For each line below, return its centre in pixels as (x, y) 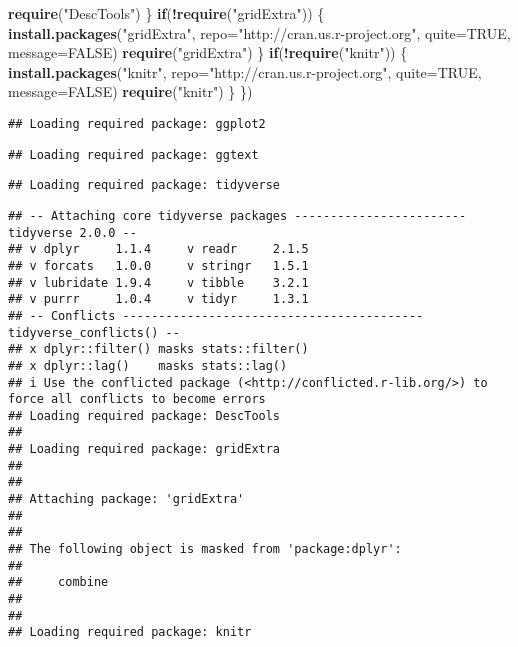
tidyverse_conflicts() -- (94, 332)
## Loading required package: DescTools (144, 415)
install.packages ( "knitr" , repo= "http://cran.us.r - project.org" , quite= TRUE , (245, 71)
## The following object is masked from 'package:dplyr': (205, 549)
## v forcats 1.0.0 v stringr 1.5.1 (158, 265)
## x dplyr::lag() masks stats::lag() (148, 365)
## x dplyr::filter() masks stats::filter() (158, 349)
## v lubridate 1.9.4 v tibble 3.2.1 (158, 282)
